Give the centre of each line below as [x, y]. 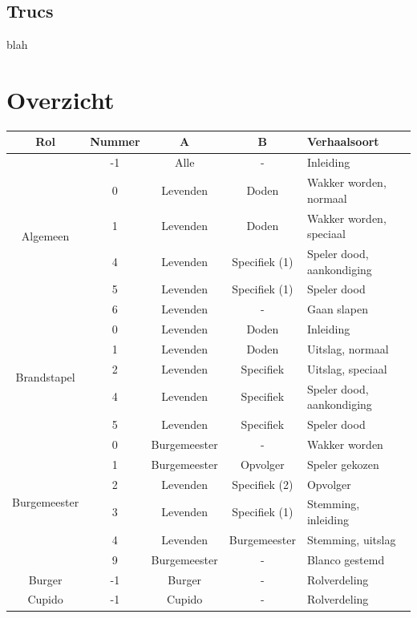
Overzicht [61, 99]
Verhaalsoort [343, 141]
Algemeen [45, 235]
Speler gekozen [343, 464]
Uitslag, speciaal [347, 368]
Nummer [115, 141]
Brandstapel [45, 376]
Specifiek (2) [263, 484]
